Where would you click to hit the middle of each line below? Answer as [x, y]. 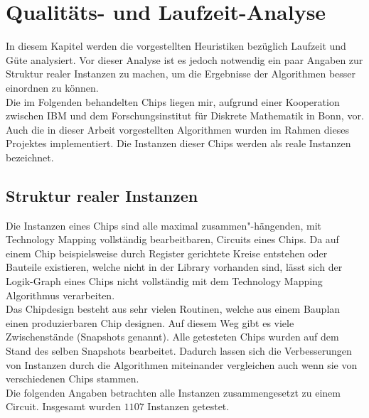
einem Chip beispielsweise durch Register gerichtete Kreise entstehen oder [167, 253]
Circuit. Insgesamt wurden [64, 406]
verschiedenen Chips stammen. [73, 379]
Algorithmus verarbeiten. [60, 295]
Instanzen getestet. [188, 406]
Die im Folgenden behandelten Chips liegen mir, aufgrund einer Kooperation [173, 101]
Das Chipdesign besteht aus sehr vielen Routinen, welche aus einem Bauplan [173, 309]
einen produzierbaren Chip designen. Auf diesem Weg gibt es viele [150, 322]
